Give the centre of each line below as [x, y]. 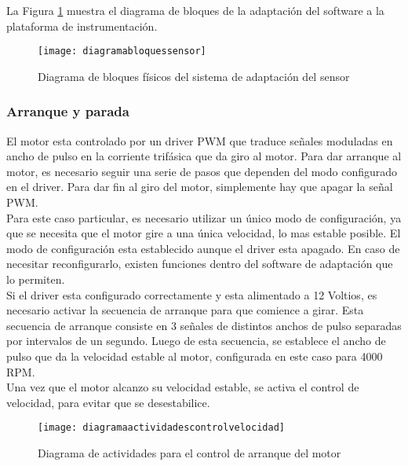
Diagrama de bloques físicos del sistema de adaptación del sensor [194, 76]
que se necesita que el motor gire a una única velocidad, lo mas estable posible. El [204, 233]
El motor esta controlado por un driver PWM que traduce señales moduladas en [200, 140]
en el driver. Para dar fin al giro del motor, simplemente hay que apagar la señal [200, 187]
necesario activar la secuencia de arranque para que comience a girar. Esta [185, 310]
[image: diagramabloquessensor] [122, 51]
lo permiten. [36, 279]
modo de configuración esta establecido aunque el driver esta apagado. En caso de [203, 248]
